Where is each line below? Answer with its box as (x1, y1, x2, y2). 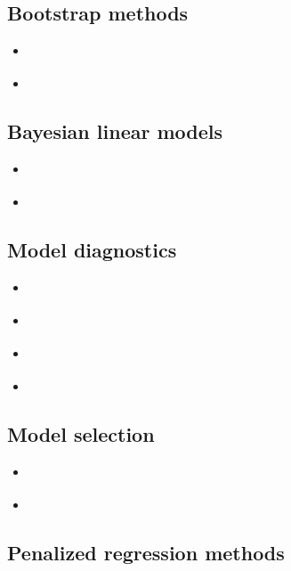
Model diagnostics (7, 236, 177, 264)
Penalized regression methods (7, 538, 285, 566)
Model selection (7, 420, 155, 447)
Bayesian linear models (7, 118, 223, 145)
